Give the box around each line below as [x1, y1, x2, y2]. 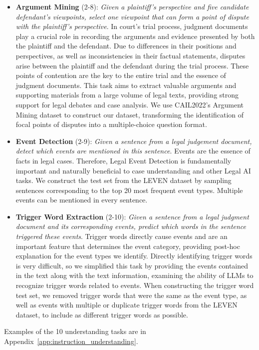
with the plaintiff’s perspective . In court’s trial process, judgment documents [15, 21, 248, 31]
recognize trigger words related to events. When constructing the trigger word [15, 280, 254, 290]
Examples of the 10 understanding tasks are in [4, 326, 146, 336]
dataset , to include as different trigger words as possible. [15, 309, 188, 319]
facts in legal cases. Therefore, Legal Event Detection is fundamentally [15, 155, 232, 165]
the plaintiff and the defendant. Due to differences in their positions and [15, 40, 237, 51]
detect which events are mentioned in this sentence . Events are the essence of [15, 145, 251, 156]
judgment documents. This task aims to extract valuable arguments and [15, 79, 237, 90]
